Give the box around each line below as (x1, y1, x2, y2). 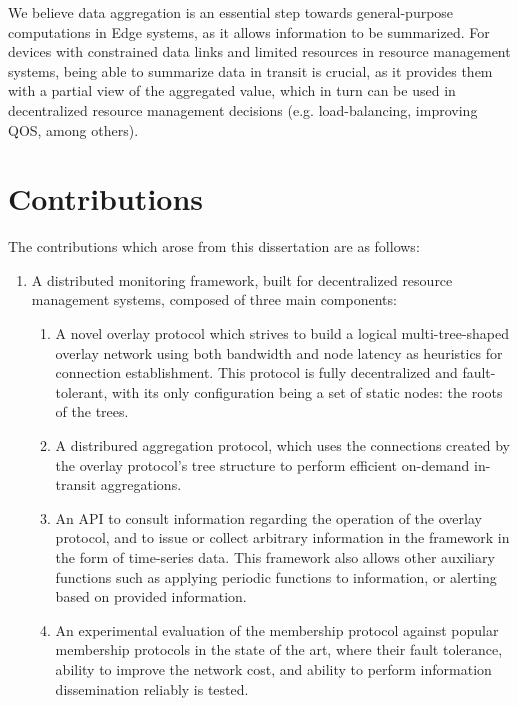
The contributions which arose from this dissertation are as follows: (8, 236, 420, 257)
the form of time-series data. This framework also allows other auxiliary (55, 547, 495, 567)
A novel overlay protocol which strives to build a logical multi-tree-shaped (55, 323, 510, 344)
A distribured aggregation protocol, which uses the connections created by (55, 435, 510, 456)
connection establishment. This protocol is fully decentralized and (55, 362, 458, 383)
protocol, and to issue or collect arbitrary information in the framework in (55, 527, 510, 548)
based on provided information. (55, 586, 247, 607)
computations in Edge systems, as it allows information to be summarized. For (8, 21, 490, 42)
